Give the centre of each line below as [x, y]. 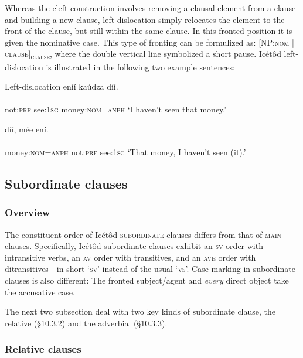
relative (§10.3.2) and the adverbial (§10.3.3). [86, 323]
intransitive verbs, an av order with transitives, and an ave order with [130, 257]
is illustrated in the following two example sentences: [140, 67]
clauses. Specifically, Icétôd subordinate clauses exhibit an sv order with [134, 246]
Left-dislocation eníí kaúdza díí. [62, 86]
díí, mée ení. [27, 129]
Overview [28, 212]
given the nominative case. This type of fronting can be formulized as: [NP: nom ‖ [150, 42]
